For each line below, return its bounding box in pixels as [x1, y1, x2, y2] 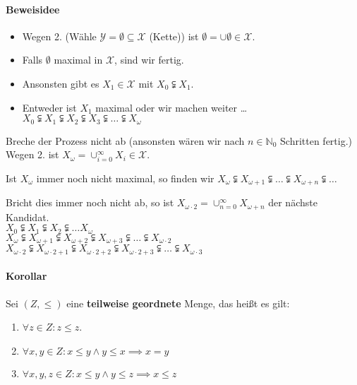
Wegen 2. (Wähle [22, 28, 97, 43]
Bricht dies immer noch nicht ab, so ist [6, 195, 174, 210]
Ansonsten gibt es [22, 76, 99, 90]
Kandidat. [6, 209, 49, 224]
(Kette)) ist [149, 28, 199, 43]
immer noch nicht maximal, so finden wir [36, 170, 214, 185]
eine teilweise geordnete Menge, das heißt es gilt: [66, 295, 290, 310]
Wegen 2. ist [6, 147, 59, 162]
